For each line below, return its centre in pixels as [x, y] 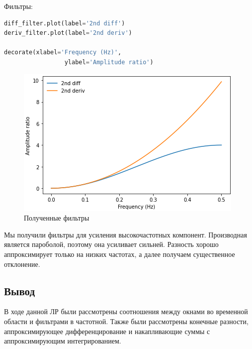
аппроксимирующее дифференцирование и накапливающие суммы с [107, 331]
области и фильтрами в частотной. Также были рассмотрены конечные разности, [126, 321]
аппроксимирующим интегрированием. [63, 341]
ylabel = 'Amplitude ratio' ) [109, 62]
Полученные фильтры [57, 218]
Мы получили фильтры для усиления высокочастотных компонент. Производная [126, 234]
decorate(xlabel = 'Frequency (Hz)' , [63, 53]
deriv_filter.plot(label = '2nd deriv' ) [68, 33]
